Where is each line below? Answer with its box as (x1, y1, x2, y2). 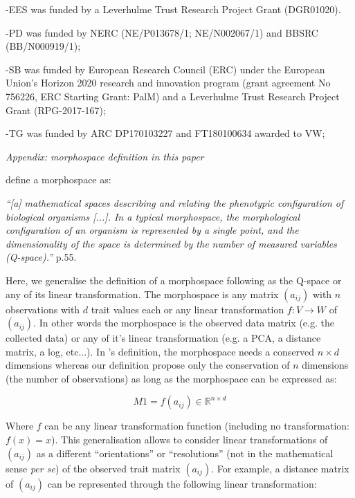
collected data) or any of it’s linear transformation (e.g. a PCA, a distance (6, 331, 321, 345)
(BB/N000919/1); (6, 39, 81, 53)
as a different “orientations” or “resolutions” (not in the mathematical (36, 445, 334, 460)
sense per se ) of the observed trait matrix (6, 461, 181, 475)
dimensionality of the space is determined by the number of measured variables (6, 236, 337, 250)
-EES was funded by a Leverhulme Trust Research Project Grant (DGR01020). (6, 2, 341, 16)
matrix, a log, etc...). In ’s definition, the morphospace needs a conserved (6, 344, 315, 358)
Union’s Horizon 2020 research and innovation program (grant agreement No (6, 75, 331, 90)
